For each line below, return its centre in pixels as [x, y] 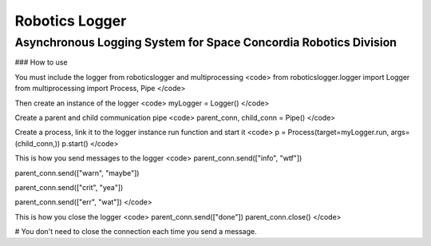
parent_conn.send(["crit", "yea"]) [69, 187]
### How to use [41, 62]
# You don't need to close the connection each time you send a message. [136, 232]
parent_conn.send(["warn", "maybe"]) [77, 173]
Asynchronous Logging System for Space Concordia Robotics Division [206, 42]
